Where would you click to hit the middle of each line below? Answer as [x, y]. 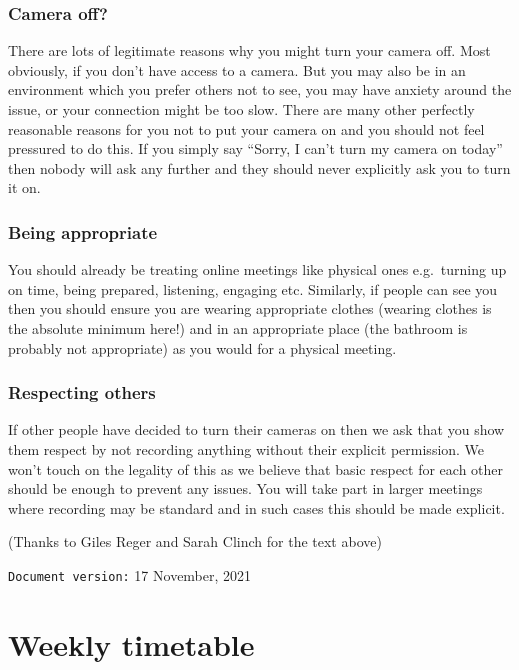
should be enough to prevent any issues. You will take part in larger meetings [245, 488]
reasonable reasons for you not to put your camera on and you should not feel [246, 128]
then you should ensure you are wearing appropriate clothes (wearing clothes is [250, 308]
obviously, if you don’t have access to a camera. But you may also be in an [237, 69]
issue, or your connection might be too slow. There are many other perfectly [241, 109]
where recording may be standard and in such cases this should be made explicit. [256, 507]
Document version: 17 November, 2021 [130, 574]
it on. [24, 187]
